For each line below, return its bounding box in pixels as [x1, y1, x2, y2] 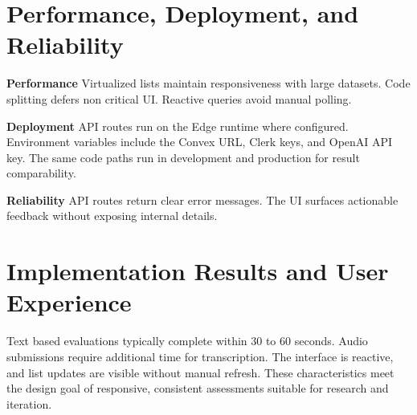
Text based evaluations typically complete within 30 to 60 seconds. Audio [6, 332, 368, 349]
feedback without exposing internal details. [6, 207, 218, 224]
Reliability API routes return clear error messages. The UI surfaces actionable [6, 191, 399, 208]
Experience [6, 286, 132, 319]
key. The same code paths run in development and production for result [6, 149, 360, 165]
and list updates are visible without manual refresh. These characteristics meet [6, 364, 395, 380]
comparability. [6, 165, 76, 181]
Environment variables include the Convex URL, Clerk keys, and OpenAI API [6, 133, 393, 150]
